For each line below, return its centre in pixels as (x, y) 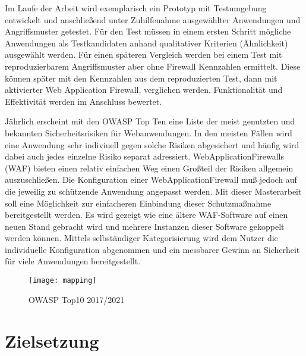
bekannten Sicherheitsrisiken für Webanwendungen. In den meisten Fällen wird (149, 132)
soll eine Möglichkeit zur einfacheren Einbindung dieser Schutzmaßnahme (138, 203)
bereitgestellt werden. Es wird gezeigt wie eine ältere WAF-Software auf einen (146, 215)
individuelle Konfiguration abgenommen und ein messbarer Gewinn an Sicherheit (152, 249)
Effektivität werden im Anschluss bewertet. (83, 101)
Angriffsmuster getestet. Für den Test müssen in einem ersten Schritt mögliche (148, 31)
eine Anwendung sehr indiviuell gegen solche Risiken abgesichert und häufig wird (152, 144)
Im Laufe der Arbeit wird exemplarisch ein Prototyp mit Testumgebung (136, 8)
